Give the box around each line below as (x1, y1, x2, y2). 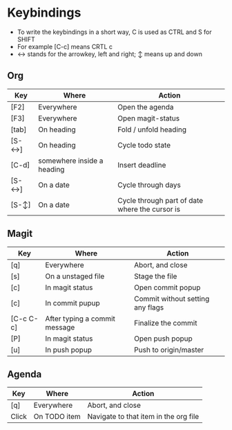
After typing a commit (44, 314, 116, 323)
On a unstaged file (44, 271, 105, 281)
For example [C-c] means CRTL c (17, 42, 113, 51)
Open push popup (134, 334, 193, 343)
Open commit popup (134, 283, 201, 292)
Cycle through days (117, 180, 181, 190)
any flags (134, 303, 164, 312)
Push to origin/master (134, 345, 204, 355)
